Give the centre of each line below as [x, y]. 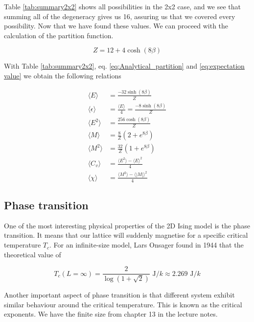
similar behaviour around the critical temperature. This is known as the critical [123, 304]
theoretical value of [33, 254]
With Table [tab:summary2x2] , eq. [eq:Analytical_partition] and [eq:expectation [124, 66]
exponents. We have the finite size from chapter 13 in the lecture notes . [111, 314]
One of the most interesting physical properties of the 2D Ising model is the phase [127, 225]
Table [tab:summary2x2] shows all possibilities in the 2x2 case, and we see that [123, 6]
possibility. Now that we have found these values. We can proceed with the [116, 26]
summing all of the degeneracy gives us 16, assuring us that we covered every [120, 16]
